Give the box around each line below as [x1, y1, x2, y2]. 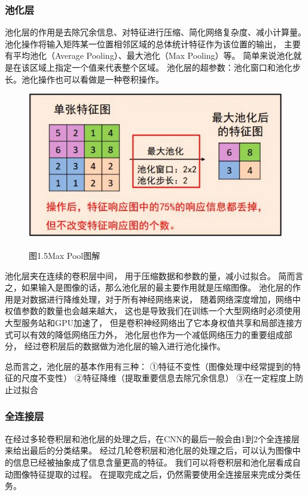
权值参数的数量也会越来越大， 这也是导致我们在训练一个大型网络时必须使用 [5, 304, 301, 317]
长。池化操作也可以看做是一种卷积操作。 [5, 73, 164, 85]
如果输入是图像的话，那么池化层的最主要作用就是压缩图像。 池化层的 [21, 281, 292, 294]
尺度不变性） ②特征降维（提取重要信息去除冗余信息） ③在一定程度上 [21, 372, 295, 384]
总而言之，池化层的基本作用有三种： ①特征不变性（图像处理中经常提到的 [5, 360, 292, 372]
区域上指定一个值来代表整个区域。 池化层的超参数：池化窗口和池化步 [29, 61, 301, 73]
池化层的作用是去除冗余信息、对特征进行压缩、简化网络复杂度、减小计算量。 [5, 26, 306, 38]
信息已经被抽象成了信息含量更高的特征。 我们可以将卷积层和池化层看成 [13, 455, 292, 468]
